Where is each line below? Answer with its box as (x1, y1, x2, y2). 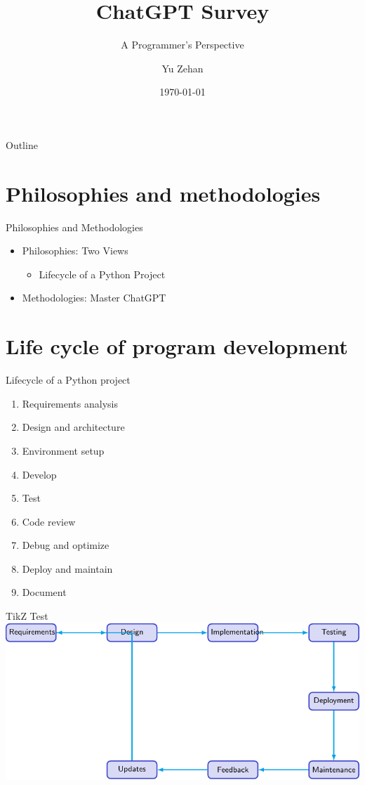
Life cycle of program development (6, 332, 348, 361)
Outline (6, 137, 38, 152)
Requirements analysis (22, 396, 118, 410)
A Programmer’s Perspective (121, 37, 244, 52)
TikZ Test (6, 609, 48, 623)
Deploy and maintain (22, 561, 113, 576)
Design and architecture (22, 420, 125, 434)
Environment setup (22, 443, 105, 458)
